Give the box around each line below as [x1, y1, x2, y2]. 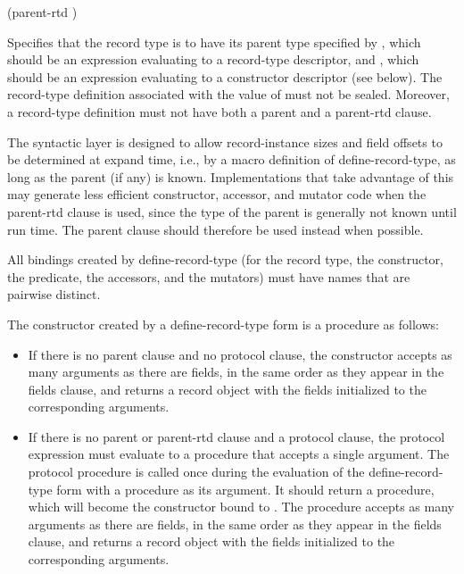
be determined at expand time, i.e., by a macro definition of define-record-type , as [7, 150, 456, 169]
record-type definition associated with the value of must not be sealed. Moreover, [7, 85, 450, 104]
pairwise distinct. [7, 285, 101, 304]
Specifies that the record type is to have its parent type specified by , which [7, 32, 421, 51]
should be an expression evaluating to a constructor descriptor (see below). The [7, 67, 443, 86]
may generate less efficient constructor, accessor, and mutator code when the [7, 185, 427, 204]
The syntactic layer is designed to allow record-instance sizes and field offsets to [7, 132, 443, 151]
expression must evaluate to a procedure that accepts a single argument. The [28, 445, 450, 463]
